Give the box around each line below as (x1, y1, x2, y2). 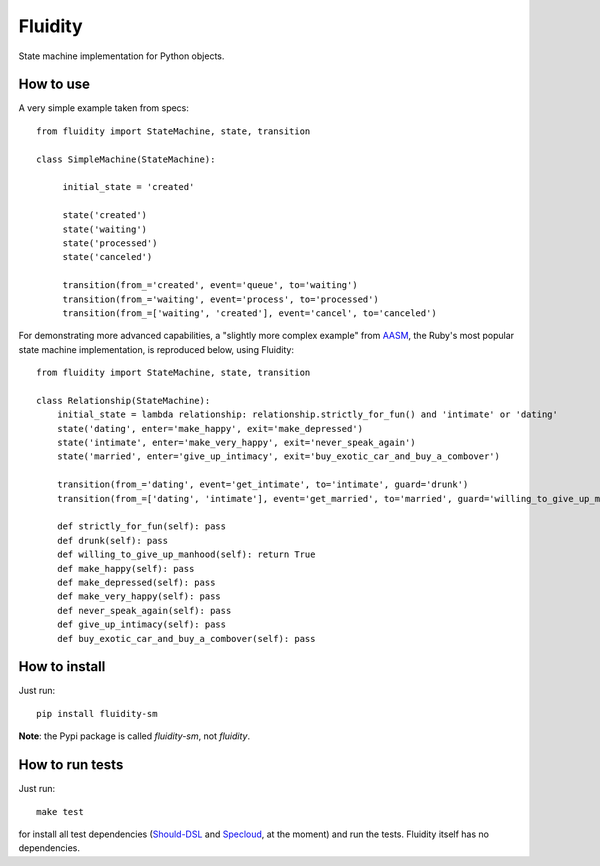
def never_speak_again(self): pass (56, 605, 232, 616)
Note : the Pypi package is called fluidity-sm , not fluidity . (18, 730, 250, 742)
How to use (18, 76, 90, 93)
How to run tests (18, 756, 124, 774)
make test (36, 806, 84, 817)
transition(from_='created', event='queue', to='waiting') (62, 280, 359, 291)
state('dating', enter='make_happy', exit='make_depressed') (56, 423, 364, 434)
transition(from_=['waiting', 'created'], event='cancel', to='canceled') (62, 307, 437, 319)
